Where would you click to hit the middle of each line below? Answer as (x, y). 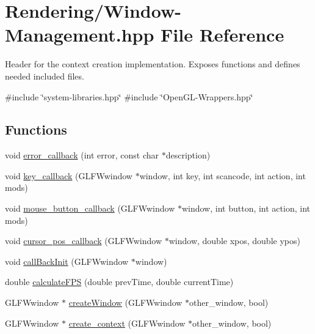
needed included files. (45, 76)
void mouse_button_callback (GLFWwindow (90, 208)
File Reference (223, 35)
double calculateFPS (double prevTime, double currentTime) (119, 282)
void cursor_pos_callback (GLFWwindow (84, 241)
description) (188, 155)
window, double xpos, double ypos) (234, 241)
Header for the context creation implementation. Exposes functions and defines (153, 64)
